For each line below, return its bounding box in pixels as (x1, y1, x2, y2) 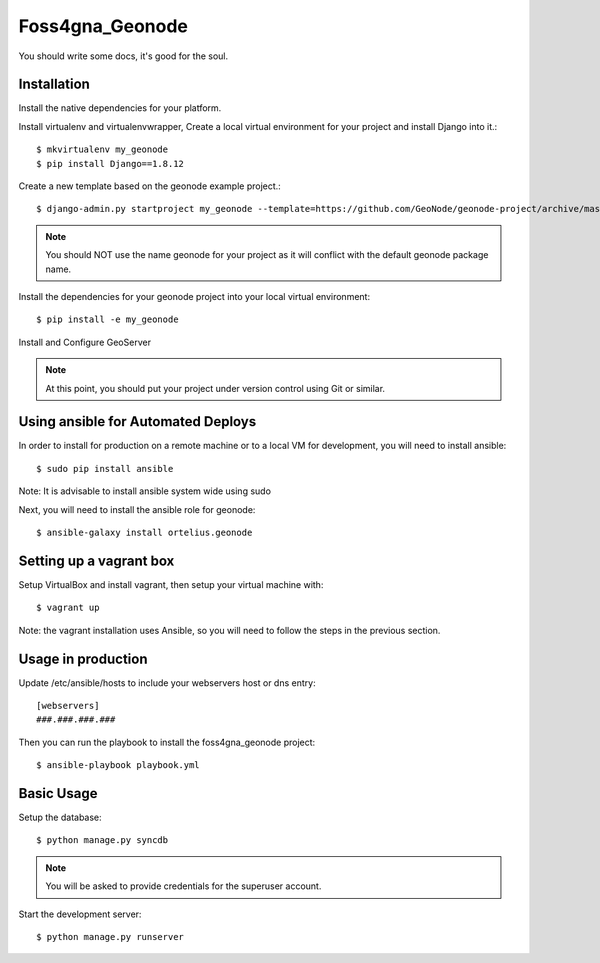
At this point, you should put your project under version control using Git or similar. (45, 382, 385, 394)
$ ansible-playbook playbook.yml (36, 760, 200, 771)
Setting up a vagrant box (18, 552, 175, 569)
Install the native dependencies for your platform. (18, 102, 222, 114)
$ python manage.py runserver (36, 931, 185, 943)
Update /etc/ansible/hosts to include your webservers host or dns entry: (18, 676, 316, 689)
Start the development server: (18, 908, 142, 920)
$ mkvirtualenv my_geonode (36, 144, 169, 155)
